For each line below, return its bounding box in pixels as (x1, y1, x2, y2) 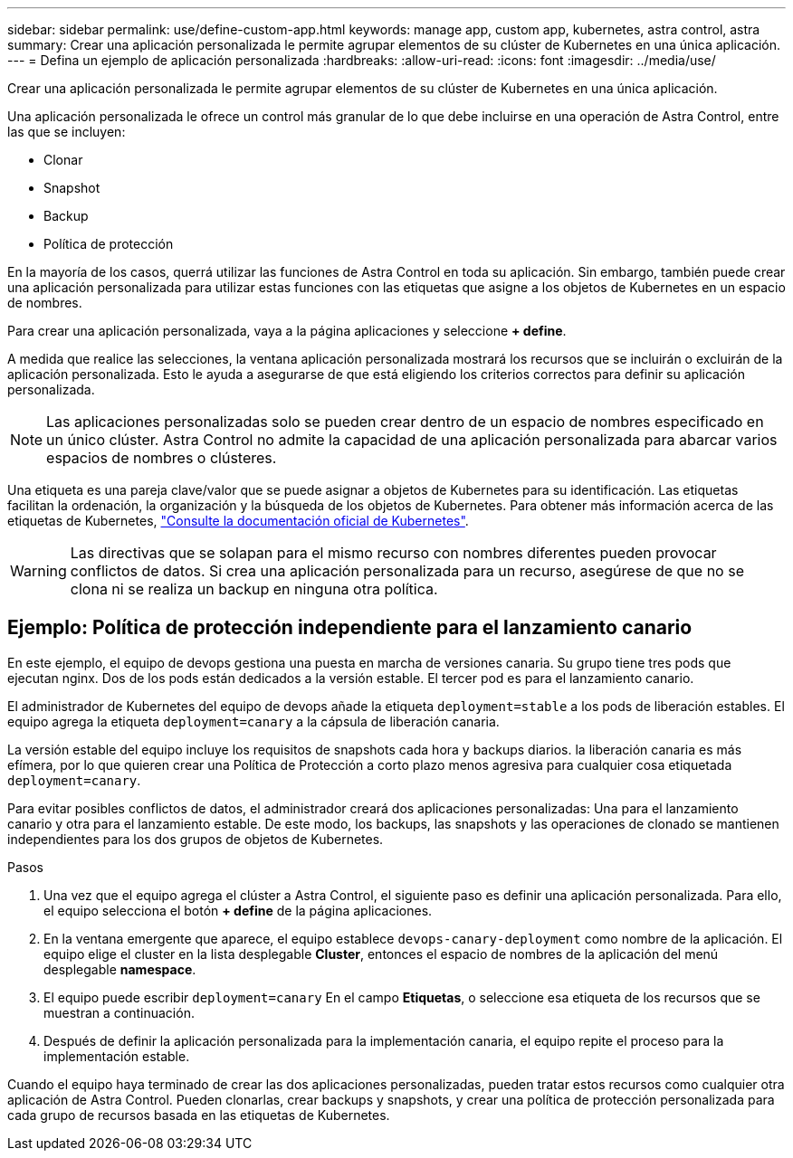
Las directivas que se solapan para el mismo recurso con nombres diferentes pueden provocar (70, 544, 717, 562)
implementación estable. (43, 1048, 190, 1064)
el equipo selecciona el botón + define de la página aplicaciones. (43, 902, 433, 918)
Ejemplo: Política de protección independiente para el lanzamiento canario (7, 616, 693, 640)
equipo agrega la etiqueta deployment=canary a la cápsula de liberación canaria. (7, 713, 500, 729)
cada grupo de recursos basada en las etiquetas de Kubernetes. (7, 1106, 390, 1123)
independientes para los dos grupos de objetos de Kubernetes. (7, 831, 384, 847)
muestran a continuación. (43, 1004, 195, 1020)
